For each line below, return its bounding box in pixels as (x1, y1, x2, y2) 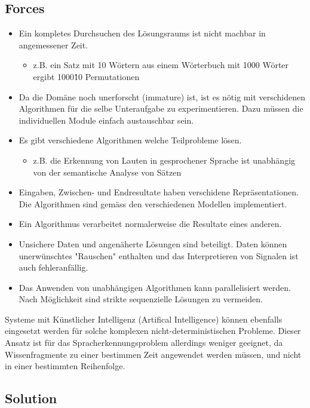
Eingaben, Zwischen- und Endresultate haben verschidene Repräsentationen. (19, 186, 299, 198)
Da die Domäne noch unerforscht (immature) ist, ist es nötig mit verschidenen (19, 90, 306, 103)
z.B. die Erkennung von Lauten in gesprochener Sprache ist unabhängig (33, 154, 296, 166)
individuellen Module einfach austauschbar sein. (19, 113, 194, 126)
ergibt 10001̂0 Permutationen (33, 70, 140, 82)
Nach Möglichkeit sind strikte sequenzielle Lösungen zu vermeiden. (19, 293, 263, 305)
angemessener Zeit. (19, 38, 88, 51)
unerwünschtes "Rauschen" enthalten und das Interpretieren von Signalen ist (19, 249, 299, 262)
